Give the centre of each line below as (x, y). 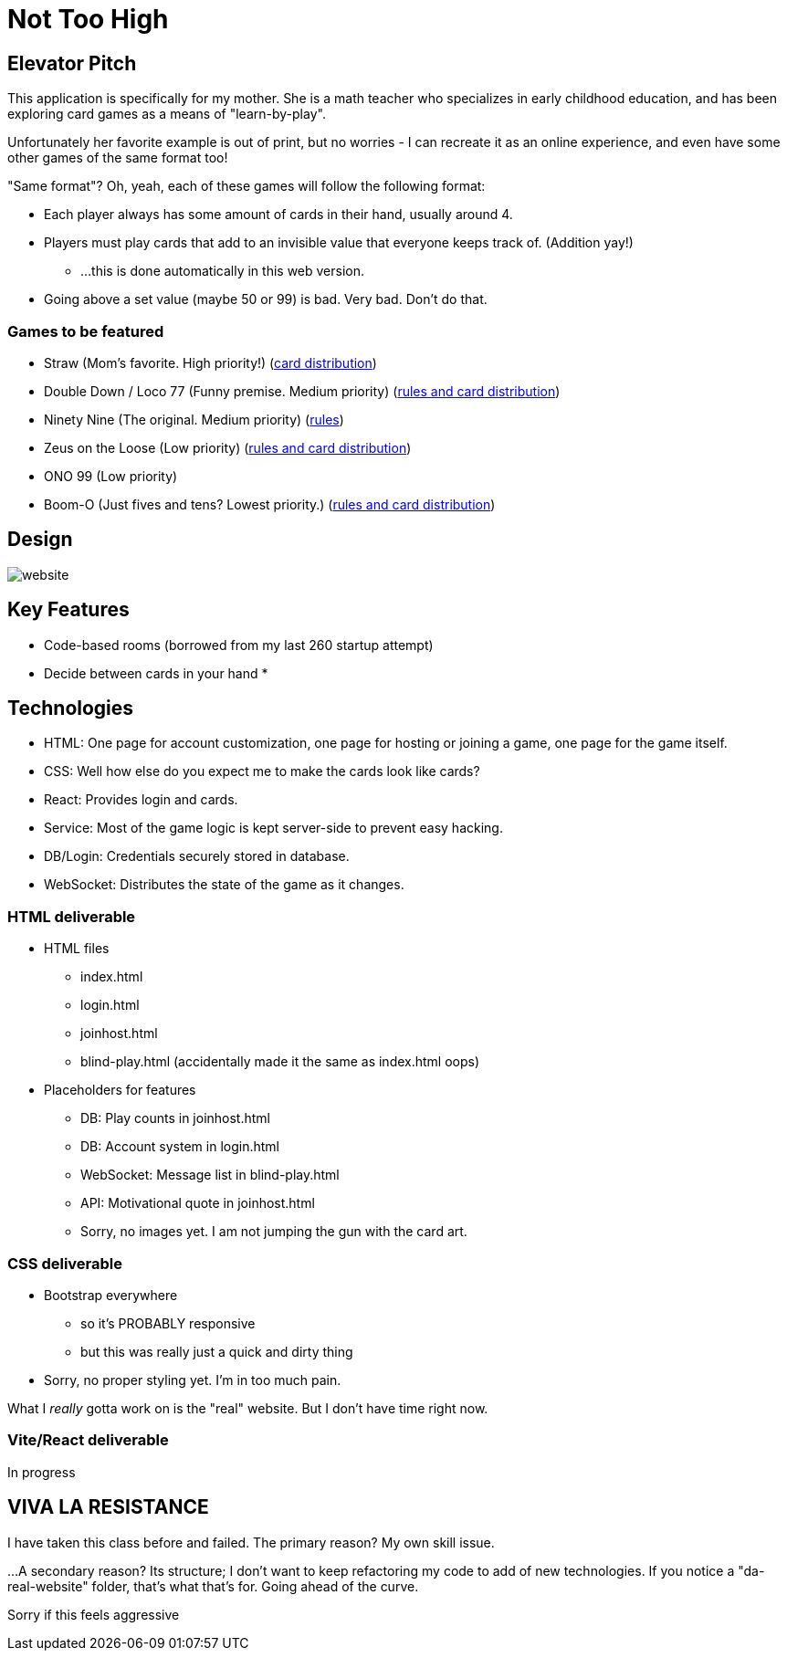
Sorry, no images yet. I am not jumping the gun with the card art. (274, 1232)
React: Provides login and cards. (141, 800)
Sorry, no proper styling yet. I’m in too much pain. (193, 1380)
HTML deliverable (72, 916)
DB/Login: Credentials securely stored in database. (197, 856)
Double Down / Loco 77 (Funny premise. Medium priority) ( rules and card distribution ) (302, 391)
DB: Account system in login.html (180, 1147)
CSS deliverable (65, 1263)
